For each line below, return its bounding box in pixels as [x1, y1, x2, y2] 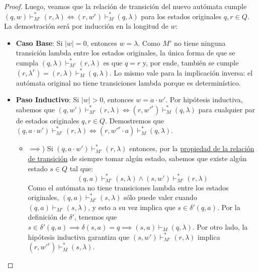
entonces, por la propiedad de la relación [129, 143, 254, 154]
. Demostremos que [105, 115, 164, 125]
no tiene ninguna [174, 37, 226, 48]
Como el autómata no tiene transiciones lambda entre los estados [28, 182, 229, 192]
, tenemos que [74, 212, 117, 222]
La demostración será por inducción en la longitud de [4, 21, 168, 31]
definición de [28, 212, 67, 222]
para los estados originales [141, 11, 222, 21]
